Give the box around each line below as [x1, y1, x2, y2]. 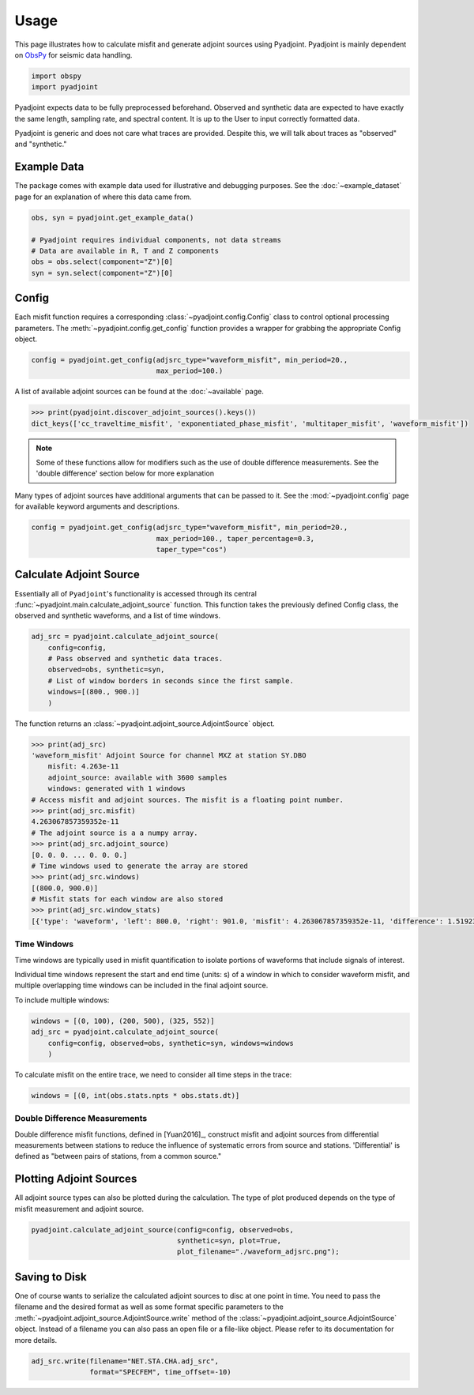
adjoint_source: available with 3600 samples [47, 773, 228, 782]
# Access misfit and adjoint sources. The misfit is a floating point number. [31, 795, 344, 804]
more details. [14, 1335, 58, 1344]
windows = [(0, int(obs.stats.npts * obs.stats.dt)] [31, 1091, 240, 1100]
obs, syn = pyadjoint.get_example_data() [31, 213, 194, 222]
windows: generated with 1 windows [47, 784, 186, 793]
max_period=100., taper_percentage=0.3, [156, 534, 315, 543]
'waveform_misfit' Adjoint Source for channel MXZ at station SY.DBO [31, 751, 307, 760]
